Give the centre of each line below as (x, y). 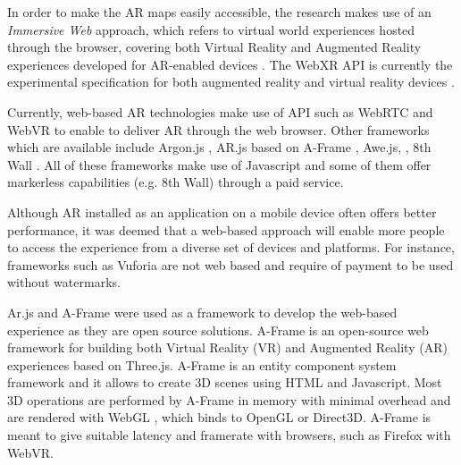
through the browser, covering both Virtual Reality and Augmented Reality (214, 47)
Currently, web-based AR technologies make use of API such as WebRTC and (220, 111)
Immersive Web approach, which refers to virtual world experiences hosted (211, 29)
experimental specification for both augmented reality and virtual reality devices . (231, 82)
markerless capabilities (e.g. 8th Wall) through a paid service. (176, 182)
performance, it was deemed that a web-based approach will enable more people (226, 229)
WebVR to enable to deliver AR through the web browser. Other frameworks (218, 129)
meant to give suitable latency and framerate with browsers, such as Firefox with (229, 435)
